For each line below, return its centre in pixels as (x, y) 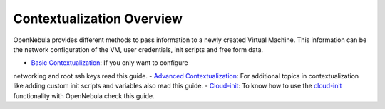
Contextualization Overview (98, 19)
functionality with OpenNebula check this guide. (84, 95)
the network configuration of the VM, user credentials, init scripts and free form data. (138, 49)
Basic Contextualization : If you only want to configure (109, 63)
